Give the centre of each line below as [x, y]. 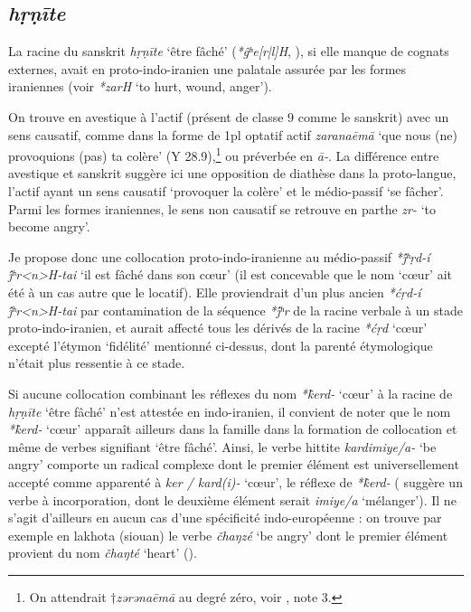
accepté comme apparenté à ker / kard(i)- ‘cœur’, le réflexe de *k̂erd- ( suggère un [235, 481]
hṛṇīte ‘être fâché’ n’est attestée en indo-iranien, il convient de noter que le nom [230, 411]
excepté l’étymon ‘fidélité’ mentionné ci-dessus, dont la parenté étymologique [221, 345]
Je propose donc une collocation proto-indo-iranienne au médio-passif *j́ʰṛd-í [219, 256]
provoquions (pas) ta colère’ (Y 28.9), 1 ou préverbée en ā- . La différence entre [224, 154]
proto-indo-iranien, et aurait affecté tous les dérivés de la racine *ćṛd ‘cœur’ [218, 328]
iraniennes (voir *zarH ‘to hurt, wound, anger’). [140, 86]
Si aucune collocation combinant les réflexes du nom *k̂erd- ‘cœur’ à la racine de [231, 393]
